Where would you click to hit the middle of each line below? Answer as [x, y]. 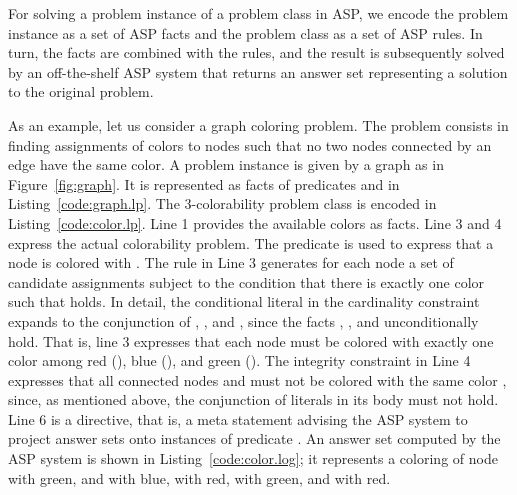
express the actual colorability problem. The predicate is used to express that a [251, 242]
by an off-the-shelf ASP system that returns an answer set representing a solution [258, 71]
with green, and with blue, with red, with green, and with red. [199, 477]
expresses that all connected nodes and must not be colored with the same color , [257, 379]
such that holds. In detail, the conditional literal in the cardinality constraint [244, 301]
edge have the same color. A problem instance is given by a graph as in [226, 164]
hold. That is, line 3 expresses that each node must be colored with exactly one [251, 340]
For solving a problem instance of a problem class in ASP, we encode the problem [258, 13]
